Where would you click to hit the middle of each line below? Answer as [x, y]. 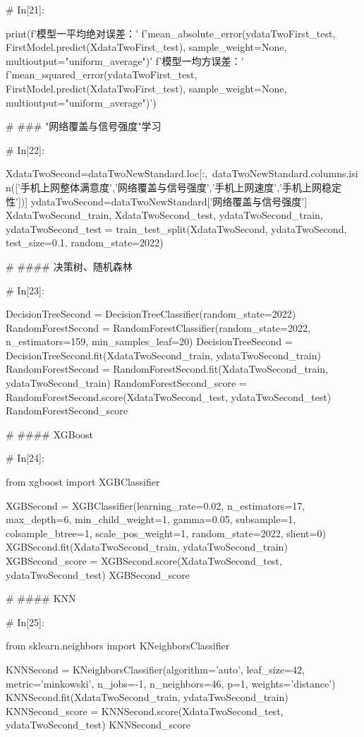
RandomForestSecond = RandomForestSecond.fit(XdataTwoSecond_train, [167, 369]
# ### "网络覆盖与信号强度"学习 [84, 126]
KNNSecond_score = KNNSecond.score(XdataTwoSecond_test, [145, 711]
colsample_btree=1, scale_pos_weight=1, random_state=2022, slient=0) [166, 533]
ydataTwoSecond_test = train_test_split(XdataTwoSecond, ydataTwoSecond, [176, 228]
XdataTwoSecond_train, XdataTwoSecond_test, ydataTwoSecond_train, [164, 215]
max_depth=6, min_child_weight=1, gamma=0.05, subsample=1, [151, 519]
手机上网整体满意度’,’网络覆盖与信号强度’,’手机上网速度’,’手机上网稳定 [181, 187]
